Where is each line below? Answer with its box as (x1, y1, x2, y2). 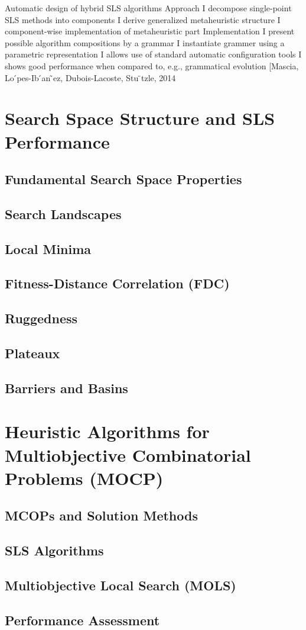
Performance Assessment (5, 610, 160, 629)
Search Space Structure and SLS (5, 106, 275, 130)
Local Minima (5, 239, 92, 258)
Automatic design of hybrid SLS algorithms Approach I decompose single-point (5, 2, 292, 14)
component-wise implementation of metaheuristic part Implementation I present (5, 25, 295, 37)
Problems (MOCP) (5, 465, 164, 490)
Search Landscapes (5, 204, 122, 223)
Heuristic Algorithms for (5, 419, 210, 443)
